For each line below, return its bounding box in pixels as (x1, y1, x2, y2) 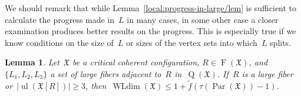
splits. (270, 36, 292, 48)
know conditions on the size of (5, 36, 114, 48)
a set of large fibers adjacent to (50, 67, 161, 80)
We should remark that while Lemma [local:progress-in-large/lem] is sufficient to (5, 2, 297, 14)
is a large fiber (242, 67, 293, 80)
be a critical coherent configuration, (72, 56, 200, 68)
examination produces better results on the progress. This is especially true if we (5, 25, 296, 37)
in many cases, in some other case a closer (127, 13, 279, 25)
